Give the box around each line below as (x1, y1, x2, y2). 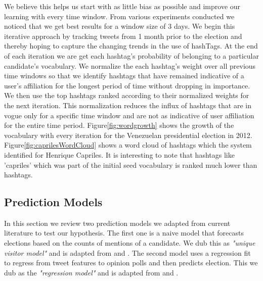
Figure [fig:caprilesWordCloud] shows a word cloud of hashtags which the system (4, 139, 252, 150)
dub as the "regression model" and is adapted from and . (4, 267, 179, 277)
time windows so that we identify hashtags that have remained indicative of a (4, 70, 244, 81)
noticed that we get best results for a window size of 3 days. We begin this (4, 21, 235, 31)
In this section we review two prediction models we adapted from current (4, 217, 231, 228)
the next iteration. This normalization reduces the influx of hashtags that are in (4, 100, 251, 110)
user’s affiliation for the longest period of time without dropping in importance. (4, 80, 250, 90)
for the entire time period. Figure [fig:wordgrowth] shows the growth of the (4, 120, 234, 130)
